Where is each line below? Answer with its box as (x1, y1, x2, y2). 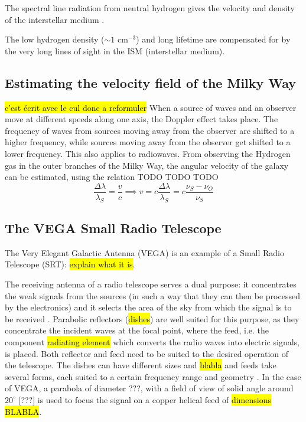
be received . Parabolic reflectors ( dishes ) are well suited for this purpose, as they (5, 312, 300, 325)
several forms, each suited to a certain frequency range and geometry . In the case (5, 370, 301, 382)
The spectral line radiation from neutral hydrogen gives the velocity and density (5, 2, 295, 14)
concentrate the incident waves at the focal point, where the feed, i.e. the (5, 324, 269, 336)
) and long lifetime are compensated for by (136, 33, 291, 45)
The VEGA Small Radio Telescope (5, 218, 222, 237)
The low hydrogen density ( (5, 33, 105, 45)
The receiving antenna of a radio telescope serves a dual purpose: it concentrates (5, 277, 297, 290)
